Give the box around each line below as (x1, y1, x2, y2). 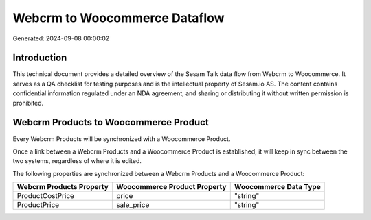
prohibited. (12, 99, 44, 107)
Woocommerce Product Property (115, 182, 227, 192)
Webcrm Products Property (16, 182, 109, 192)
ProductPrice (16, 200, 60, 210)
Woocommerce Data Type (234, 182, 321, 192)
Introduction (12, 52, 67, 64)
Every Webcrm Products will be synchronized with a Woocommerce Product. (12, 134, 231, 143)
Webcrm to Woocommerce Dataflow (12, 10, 225, 25)
